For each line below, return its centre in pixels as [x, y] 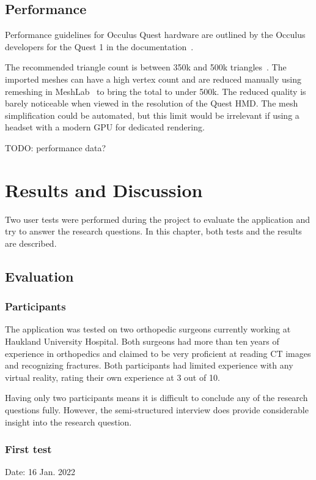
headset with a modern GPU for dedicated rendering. [105, 127]
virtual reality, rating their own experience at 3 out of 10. [112, 377]
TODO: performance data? [56, 147]
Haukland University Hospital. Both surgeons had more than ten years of [142, 341]
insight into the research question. [68, 422]
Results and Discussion [104, 189]
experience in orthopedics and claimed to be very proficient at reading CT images [158, 353]
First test [28, 449]
